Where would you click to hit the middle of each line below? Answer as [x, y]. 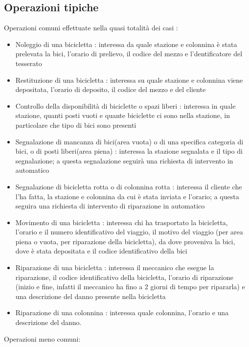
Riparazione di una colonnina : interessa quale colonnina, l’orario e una [122, 312]
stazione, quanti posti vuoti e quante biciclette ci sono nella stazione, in [123, 115]
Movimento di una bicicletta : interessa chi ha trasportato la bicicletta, [122, 222]
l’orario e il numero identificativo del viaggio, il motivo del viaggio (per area [129, 232]
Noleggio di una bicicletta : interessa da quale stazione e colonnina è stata [126, 44]
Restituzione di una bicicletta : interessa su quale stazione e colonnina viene [129, 80]
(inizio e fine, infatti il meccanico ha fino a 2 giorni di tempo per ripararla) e [130, 287]
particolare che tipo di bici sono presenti [76, 125]
